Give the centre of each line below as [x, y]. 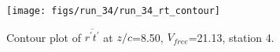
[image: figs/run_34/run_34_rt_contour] [114, 11]
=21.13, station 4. [231, 37]
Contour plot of [44, 37]
